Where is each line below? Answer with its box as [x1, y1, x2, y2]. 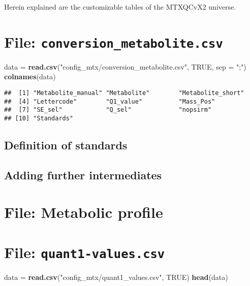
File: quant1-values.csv [4, 241, 165, 262]
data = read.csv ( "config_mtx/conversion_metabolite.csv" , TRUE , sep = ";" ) [4, 61, 246, 72]
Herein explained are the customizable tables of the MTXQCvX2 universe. [4, 2, 236, 12]
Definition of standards [4, 137, 128, 153]
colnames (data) [4, 71, 56, 82]
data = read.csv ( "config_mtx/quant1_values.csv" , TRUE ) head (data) [4, 271, 228, 282]
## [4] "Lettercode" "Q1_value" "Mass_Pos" [4, 98, 215, 105]
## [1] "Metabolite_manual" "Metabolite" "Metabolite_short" [4, 89, 244, 97]
